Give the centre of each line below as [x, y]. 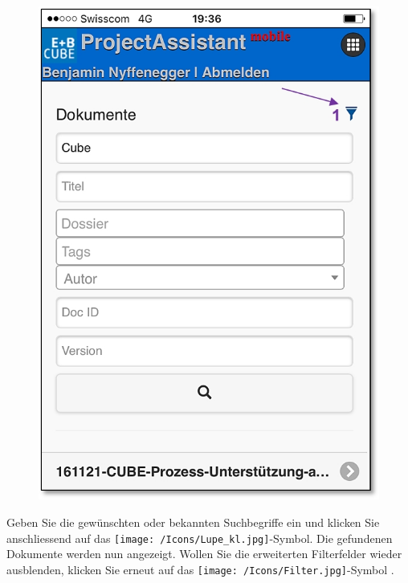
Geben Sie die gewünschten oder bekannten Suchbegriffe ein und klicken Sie [193, 522]
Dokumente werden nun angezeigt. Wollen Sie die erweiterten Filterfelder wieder [204, 554]
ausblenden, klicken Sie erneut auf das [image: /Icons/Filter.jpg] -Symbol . [200, 569]
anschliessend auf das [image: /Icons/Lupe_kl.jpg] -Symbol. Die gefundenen [200, 538]
